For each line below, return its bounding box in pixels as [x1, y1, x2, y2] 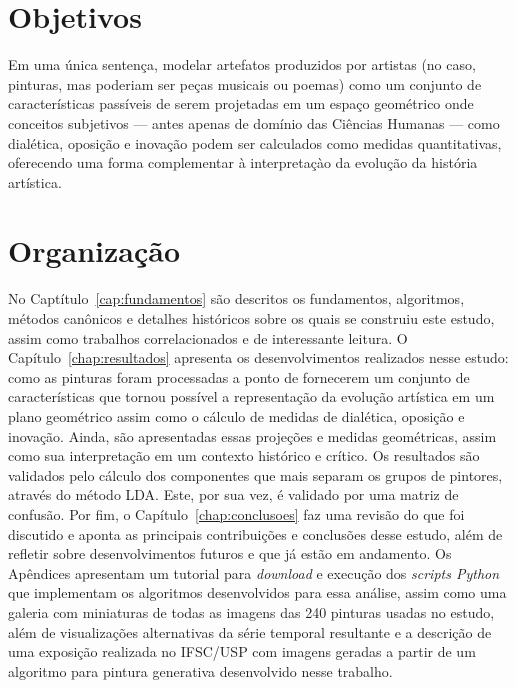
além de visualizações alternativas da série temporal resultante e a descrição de [8, 621, 492, 642]
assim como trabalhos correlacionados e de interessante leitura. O [8, 327, 408, 348]
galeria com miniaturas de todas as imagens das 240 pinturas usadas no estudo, [8, 601, 495, 622]
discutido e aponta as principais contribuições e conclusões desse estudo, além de [8, 523, 503, 544]
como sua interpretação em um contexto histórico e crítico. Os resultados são [8, 445, 480, 466]
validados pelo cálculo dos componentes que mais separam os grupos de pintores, [8, 464, 503, 485]
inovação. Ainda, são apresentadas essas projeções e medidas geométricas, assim [8, 425, 497, 446]
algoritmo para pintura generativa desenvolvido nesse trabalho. [8, 660, 393, 681]
